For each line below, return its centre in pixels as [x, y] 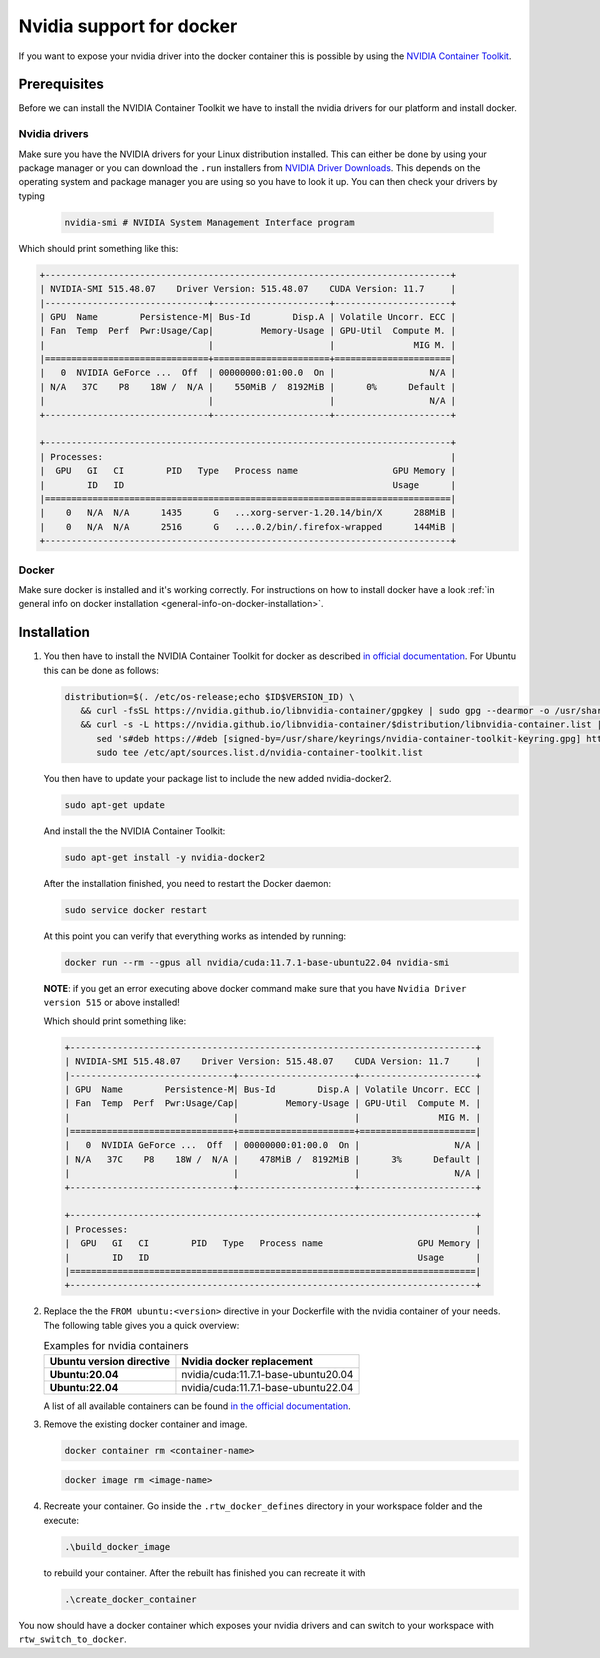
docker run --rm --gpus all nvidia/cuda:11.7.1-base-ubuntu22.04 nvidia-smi [257, 962]
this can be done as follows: [101, 670]
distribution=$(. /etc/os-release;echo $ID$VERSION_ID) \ [209, 696]
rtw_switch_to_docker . [72, 1639]
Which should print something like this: [98, 248]
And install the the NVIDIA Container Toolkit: [134, 831]
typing [31, 196]
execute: [61, 1520]
